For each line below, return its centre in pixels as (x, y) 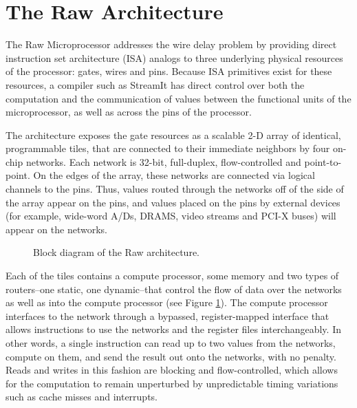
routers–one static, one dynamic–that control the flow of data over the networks (174, 289)
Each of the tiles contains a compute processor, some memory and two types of (172, 276)
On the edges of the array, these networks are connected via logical (174, 175)
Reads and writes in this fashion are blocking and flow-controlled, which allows (172, 370)
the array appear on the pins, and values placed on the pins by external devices (173, 202)
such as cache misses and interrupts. (82, 397)
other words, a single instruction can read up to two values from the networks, (171, 343)
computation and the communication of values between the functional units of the (178, 98)
